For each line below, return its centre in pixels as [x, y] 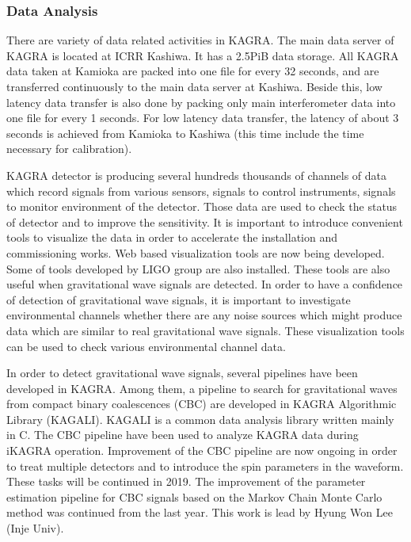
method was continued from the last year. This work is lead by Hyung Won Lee [200, 512]
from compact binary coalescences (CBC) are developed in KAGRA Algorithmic [202, 404]
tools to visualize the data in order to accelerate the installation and [172, 237]
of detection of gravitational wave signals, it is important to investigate [179, 299]
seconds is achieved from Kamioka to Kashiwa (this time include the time [185, 133]
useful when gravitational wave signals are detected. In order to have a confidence [205, 284]
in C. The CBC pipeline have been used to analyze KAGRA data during [183, 435]
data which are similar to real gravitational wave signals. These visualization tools [205, 330]
